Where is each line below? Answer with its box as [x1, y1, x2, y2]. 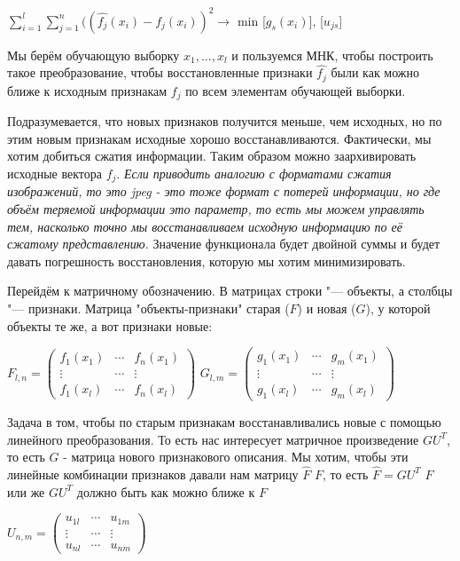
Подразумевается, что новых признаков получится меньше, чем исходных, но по [7, 112, 442, 130]
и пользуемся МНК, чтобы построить [231, 45, 433, 64]
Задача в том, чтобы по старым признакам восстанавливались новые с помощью [7, 412, 441, 431]
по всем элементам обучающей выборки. [185, 81, 406, 99]
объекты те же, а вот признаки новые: [7, 316, 213, 335]
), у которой [365, 299, 431, 318]
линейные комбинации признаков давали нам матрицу [7, 464, 299, 483]
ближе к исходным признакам [7, 81, 168, 99]
